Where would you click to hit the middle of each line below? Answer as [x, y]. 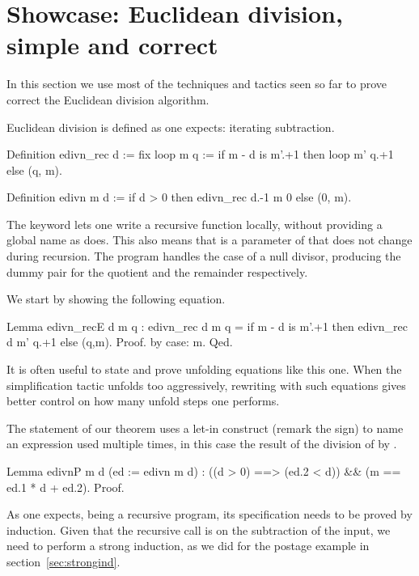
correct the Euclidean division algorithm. [108, 99]
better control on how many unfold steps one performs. [143, 401]
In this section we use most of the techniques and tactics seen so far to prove [197, 84]
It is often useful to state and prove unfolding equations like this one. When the [204, 369]
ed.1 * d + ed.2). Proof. [66, 487]
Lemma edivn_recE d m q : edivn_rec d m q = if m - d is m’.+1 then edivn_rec [207, 326]
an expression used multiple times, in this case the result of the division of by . [202, 444]
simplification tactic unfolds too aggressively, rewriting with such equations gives [206, 385]
